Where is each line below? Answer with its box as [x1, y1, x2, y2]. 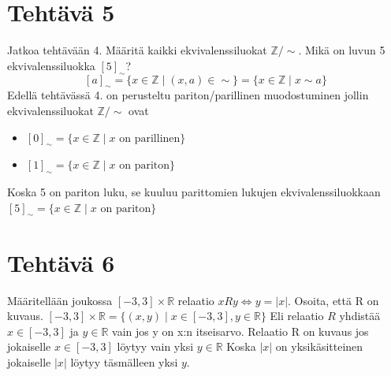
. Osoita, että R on [288, 292, 379, 308]
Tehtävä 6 [7, 246, 115, 278]
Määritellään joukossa [7, 292, 113, 308]
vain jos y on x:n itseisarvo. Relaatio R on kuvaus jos [112, 322, 369, 339]
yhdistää [339, 307, 381, 324]
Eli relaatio [270, 307, 324, 324]
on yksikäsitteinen [275, 338, 363, 355]
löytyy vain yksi [117, 338, 194, 355]
